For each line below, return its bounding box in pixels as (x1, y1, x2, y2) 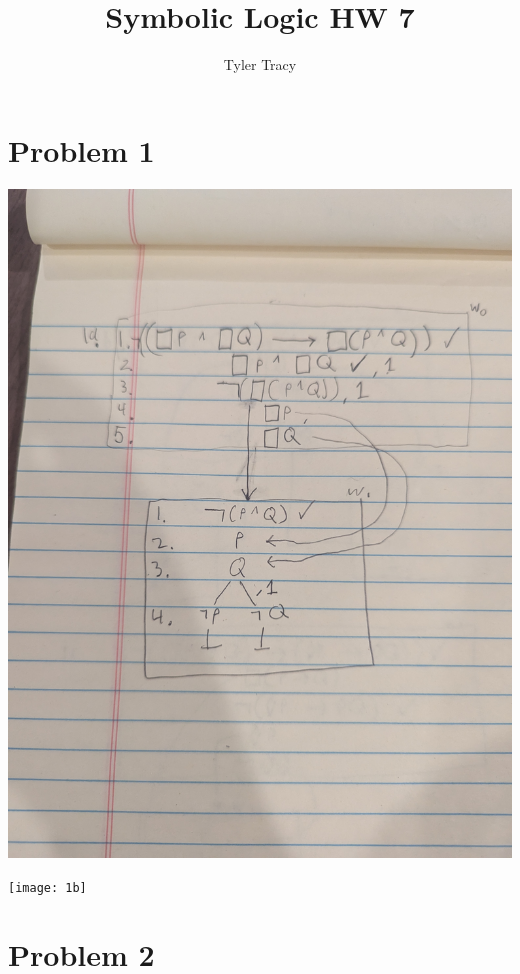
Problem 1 (8, 129, 155, 170)
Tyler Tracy (223, 54, 297, 75)
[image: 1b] (8, 880, 87, 895)
